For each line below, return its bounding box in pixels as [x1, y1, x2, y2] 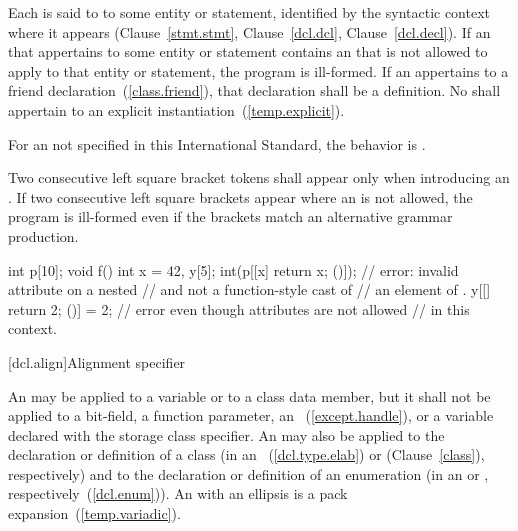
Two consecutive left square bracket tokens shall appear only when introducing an [8, 167, 510, 188]
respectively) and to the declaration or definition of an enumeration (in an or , [8, 463, 489, 484]
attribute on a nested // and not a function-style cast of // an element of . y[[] [8, 279, 491, 300]
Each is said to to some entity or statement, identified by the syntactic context [8, 2, 491, 22]
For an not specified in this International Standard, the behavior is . [8, 133, 426, 154]
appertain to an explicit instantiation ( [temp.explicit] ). [8, 99, 345, 120]
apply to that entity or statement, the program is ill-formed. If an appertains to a [8, 60, 509, 81]
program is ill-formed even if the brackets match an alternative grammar [8, 206, 453, 227]
